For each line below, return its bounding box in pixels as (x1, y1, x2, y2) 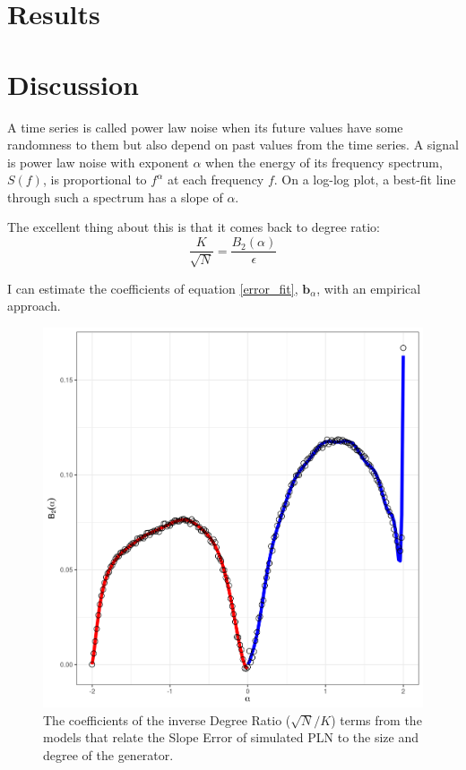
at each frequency (167, 170, 264, 189)
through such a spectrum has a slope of (7, 187, 223, 206)
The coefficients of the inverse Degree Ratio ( (43, 710, 291, 729)
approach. (7, 296, 61, 315)
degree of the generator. (43, 745, 174, 764)
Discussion (7, 65, 139, 102)
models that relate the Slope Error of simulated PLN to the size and (43, 728, 419, 747)
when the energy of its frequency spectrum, (205, 152, 443, 171)
